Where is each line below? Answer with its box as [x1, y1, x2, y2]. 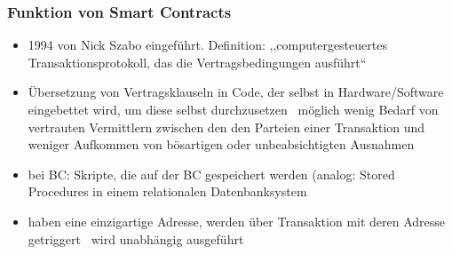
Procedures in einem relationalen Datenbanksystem [28, 182, 307, 201]
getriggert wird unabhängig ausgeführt [28, 229, 244, 248]
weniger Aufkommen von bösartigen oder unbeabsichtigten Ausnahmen [28, 135, 415, 154]
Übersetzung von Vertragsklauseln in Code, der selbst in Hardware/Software [28, 83, 444, 101]
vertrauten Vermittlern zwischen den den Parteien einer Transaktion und [28, 117, 425, 136]
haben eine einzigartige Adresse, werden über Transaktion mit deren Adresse [28, 211, 446, 230]
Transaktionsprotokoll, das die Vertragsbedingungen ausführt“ [28, 52, 367, 71]
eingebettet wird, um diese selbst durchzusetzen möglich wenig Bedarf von [28, 100, 439, 118]
